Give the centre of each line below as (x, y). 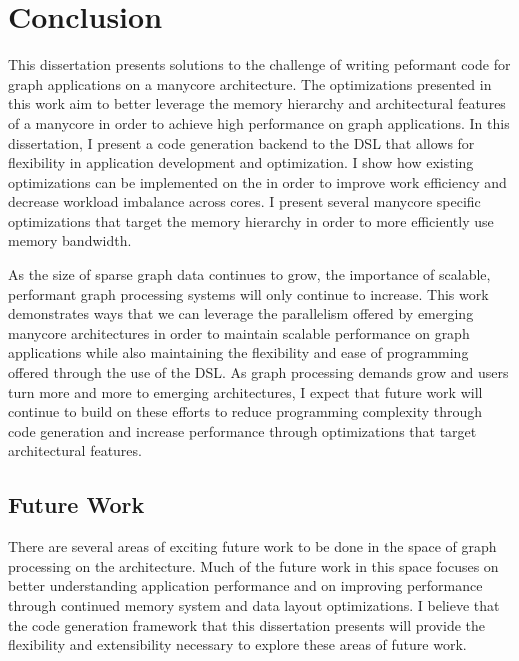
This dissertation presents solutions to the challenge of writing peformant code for (259, 64)
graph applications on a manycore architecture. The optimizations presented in (250, 83)
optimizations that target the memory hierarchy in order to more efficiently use (251, 220)
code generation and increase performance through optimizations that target (242, 430)
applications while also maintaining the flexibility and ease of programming (238, 352)
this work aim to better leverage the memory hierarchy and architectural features (257, 103)
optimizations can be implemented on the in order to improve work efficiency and (257, 181)
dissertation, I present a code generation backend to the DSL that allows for (241, 142)
